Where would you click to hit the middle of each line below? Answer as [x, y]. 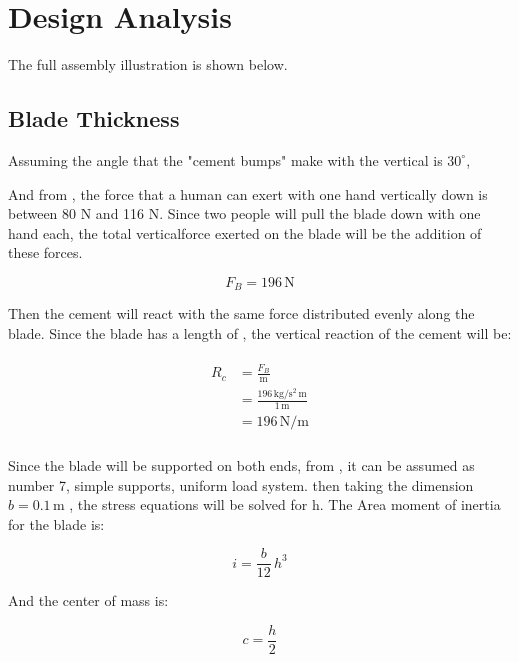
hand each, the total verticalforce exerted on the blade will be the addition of [245, 232]
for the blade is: [56, 523]
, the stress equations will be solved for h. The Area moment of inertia [285, 504]
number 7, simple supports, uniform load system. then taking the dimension [241, 484]
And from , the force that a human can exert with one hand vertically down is [248, 193]
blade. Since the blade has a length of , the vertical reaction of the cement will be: [260, 332]
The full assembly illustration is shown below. [148, 64]
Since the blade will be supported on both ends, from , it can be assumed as [241, 464]
